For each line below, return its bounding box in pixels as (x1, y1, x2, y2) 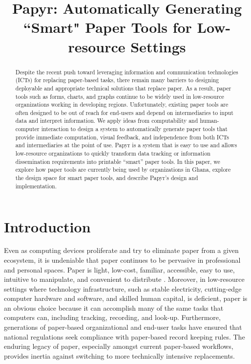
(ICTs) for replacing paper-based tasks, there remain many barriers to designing (15, 76, 219, 84)
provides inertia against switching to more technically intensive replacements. (4, 350, 235, 361)
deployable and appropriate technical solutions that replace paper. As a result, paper (15, 84, 231, 92)
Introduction (4, 217, 91, 237)
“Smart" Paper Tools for (23, 17, 192, 37)
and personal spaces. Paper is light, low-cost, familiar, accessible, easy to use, (4, 264, 235, 274)
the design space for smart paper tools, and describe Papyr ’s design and (15, 174, 198, 182)
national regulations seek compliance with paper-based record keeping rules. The (4, 331, 245, 341)
